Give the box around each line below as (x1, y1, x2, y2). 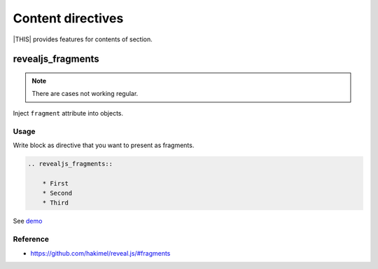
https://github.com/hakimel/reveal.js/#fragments (30, 249, 171, 257)
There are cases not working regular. (31, 90, 139, 98)
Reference (13, 235, 49, 244)
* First (42, 179, 69, 187)
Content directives (13, 11, 124, 26)
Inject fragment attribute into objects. (13, 109, 124, 117)
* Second (42, 189, 73, 198)
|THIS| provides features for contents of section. (13, 35, 153, 43)
